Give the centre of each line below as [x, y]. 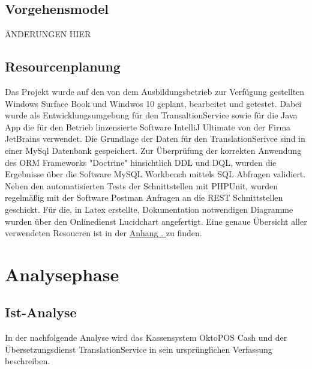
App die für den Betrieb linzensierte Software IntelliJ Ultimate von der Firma [148, 127]
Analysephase [62, 274]
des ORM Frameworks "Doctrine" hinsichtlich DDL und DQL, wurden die [141, 162]
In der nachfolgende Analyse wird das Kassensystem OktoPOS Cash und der [146, 337]
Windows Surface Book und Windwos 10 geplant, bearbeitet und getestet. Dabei [153, 103]
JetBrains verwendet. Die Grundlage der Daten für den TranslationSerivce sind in [155, 139]
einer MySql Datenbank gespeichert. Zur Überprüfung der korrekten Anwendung [153, 150]
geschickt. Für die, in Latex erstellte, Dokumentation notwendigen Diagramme [149, 209]
